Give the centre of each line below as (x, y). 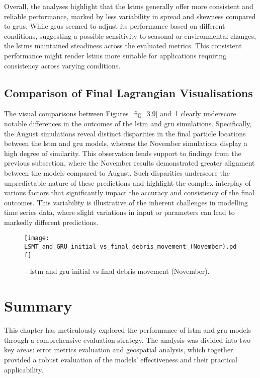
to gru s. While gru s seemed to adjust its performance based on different (115, 26)
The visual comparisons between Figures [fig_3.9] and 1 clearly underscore (120, 114)
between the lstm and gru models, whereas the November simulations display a (126, 143)
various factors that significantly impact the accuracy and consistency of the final (129, 193)
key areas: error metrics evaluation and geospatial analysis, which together (119, 350)
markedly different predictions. (51, 222)
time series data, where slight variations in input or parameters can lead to (119, 212)
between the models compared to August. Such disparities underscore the (117, 172)
